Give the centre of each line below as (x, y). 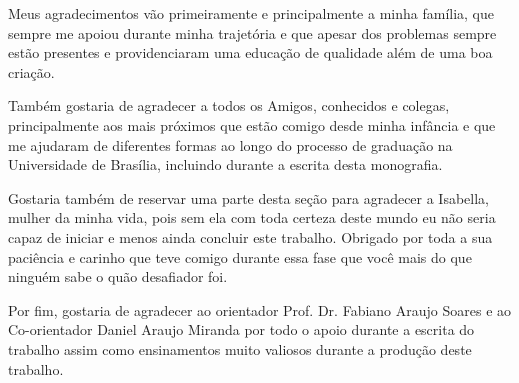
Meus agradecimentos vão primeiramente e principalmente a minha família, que (251, 13)
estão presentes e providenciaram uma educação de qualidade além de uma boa (250, 52)
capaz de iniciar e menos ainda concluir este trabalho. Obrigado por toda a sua (250, 236)
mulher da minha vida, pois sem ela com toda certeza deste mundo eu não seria (252, 217)
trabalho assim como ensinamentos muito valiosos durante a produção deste (240, 348)
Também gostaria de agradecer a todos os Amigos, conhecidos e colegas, (229, 105)
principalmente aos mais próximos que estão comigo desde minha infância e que (252, 124)
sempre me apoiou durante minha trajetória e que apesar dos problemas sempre (252, 32)
